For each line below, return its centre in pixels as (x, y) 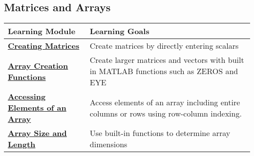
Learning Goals (119, 31)
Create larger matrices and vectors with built (167, 60)
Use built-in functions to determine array (160, 133)
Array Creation (38, 65)
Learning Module (42, 31)
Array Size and (37, 133)
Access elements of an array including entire (165, 102)
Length (22, 144)
